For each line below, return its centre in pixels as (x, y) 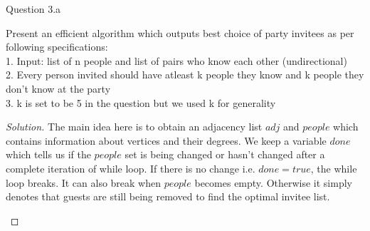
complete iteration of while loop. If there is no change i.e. (131, 168)
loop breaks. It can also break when (84, 182)
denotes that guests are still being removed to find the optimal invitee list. (168, 196)
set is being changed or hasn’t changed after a (225, 154)
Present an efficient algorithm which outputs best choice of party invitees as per (180, 32)
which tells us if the (48, 154)
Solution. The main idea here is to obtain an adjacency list (134, 127)
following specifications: (57, 47)
